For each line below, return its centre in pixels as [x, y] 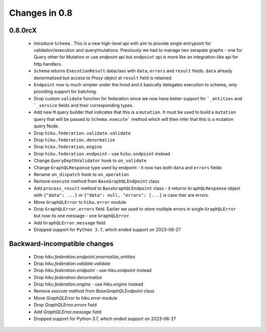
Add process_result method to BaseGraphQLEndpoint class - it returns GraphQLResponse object [137, 188]
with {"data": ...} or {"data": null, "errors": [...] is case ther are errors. [121, 195]
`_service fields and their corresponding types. [84, 106]
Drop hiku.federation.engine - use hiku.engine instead [88, 284]
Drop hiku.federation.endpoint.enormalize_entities [84, 257]
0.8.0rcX [23, 30]
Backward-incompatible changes [61, 243]
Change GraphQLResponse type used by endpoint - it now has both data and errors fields [128, 167]
